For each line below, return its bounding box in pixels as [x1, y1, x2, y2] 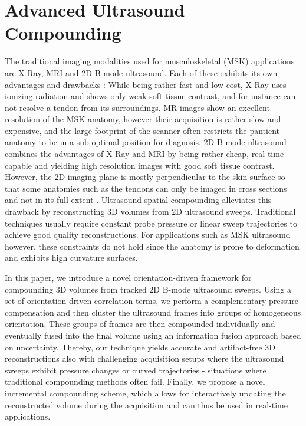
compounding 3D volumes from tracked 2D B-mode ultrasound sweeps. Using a [5, 283, 292, 295]
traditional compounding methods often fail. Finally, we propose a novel [5, 375, 265, 388]
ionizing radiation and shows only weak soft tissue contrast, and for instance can [5, 90, 296, 102]
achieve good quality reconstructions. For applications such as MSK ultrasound [5, 228, 291, 241]
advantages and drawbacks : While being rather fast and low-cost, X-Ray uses [5, 78, 287, 90]
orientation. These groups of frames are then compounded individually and [5, 317, 275, 330]
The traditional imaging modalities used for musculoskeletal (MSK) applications [5, 55, 295, 67]
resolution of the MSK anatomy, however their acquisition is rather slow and [5, 113, 281, 125]
